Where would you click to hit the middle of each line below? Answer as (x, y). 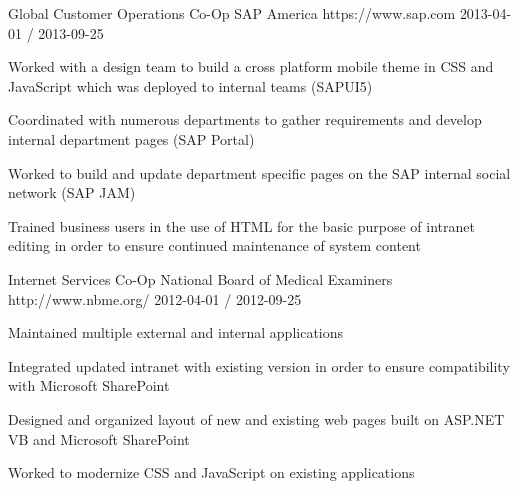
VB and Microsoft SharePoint (99, 438)
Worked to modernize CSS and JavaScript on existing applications (211, 472)
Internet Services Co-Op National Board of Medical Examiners (200, 278)
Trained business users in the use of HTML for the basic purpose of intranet (241, 225)
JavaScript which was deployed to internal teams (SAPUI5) (190, 85)
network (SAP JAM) (72, 192)
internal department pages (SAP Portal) (131, 138)
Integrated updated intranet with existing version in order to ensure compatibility (259, 365)
